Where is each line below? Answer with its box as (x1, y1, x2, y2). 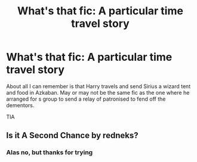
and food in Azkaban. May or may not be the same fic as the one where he (6, 89, 190, 96)
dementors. (6, 101, 35, 108)
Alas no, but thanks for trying (6, 148, 93, 157)
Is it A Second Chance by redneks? (6, 130, 138, 141)
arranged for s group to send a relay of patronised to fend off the (6, 95, 166, 102)
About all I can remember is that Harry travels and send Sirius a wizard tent (6, 82, 191, 90)
